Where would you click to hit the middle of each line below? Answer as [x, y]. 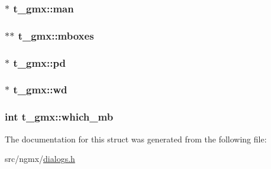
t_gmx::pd [39, 62]
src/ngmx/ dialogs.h [40, 159]
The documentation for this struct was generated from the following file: [136, 139]
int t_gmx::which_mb [59, 117]
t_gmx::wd [40, 90]
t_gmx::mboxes [56, 35]
